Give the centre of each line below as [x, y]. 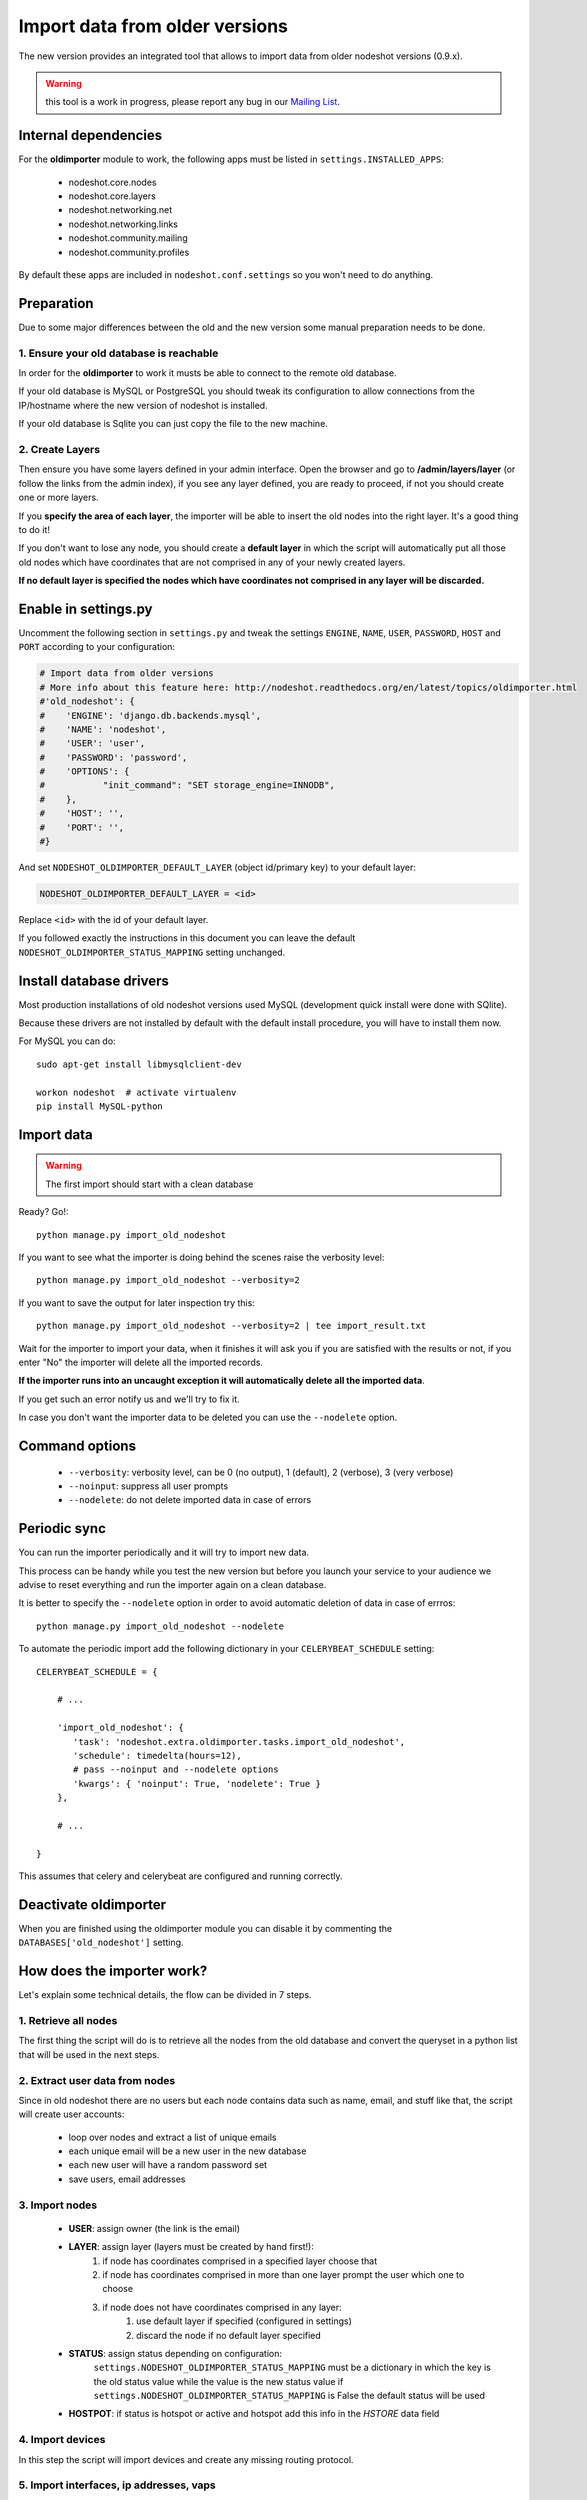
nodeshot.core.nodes [112, 182]
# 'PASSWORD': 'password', [113, 757]
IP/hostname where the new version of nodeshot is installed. [143, 405]
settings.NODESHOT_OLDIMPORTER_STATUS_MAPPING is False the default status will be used [289, 2396]
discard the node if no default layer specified [229, 2335]
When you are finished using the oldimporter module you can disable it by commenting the [205, 1928]
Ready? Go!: [43, 1212]
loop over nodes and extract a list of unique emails [172, 2137]
